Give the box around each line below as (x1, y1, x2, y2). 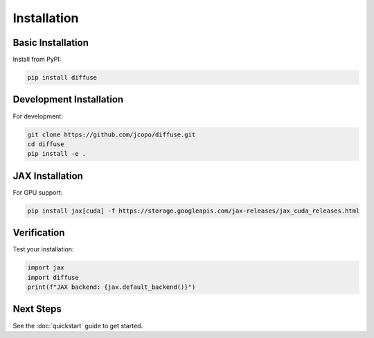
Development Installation (12, 94, 124, 105)
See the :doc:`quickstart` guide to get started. (12, 321, 143, 330)
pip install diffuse (27, 73, 97, 82)
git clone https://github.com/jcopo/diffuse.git (27, 130, 196, 139)
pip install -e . (27, 150, 87, 158)
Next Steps (12, 303, 62, 315)
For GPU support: (12, 188, 63, 197)
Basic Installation (12, 37, 89, 48)
